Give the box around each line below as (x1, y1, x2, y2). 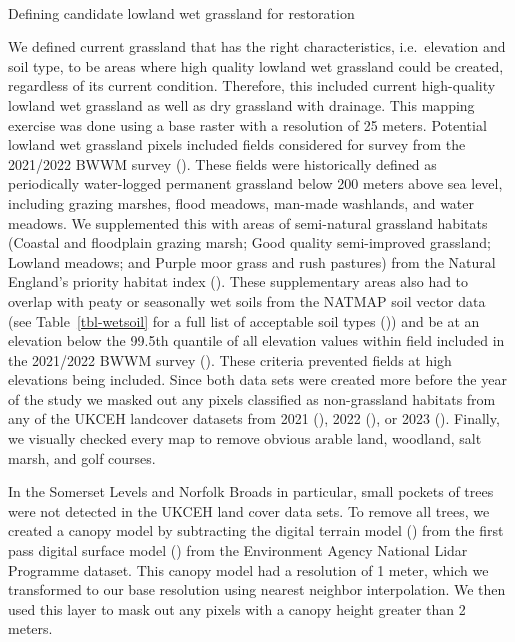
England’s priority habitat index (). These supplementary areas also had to (8, 271, 469, 292)
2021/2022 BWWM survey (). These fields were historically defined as (8, 153, 437, 174)
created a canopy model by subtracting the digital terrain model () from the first (8, 520, 504, 541)
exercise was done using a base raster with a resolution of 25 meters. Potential (8, 114, 487, 135)
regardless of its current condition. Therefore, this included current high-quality (8, 75, 496, 96)
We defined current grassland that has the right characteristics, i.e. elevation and (8, 36, 506, 57)
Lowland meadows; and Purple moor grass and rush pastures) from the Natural (8, 251, 496, 272)
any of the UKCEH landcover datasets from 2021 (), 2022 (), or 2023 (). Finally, (8, 408, 500, 429)
